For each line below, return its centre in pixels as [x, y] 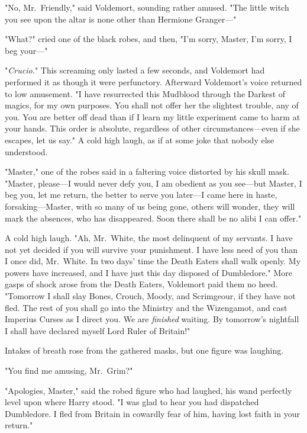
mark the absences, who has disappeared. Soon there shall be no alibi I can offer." [153, 218]
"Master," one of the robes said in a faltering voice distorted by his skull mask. [147, 171]
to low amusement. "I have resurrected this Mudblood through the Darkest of [145, 93]
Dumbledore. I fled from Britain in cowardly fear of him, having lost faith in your [152, 413]
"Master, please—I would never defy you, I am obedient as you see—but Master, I [153, 183]
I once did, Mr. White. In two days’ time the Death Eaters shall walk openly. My [153, 261]
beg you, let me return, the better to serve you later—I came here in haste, [141, 195]
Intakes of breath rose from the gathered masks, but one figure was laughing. [144, 350]
